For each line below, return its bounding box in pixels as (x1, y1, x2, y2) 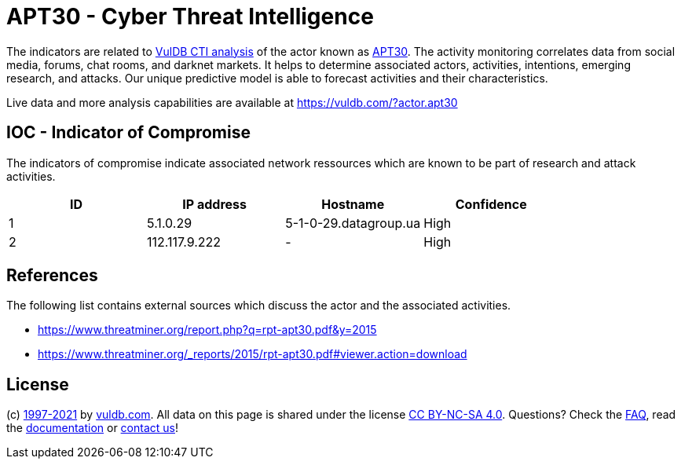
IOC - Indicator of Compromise (6, 123, 251, 143)
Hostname (321, 196, 385, 212)
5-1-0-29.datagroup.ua (285, 214, 421, 231)
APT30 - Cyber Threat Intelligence (6, 3, 374, 30)
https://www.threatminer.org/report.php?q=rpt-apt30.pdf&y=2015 (38, 323, 377, 337)
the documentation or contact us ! (6, 421, 178, 435)
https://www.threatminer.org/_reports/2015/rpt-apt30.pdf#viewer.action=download (38, 347, 467, 361)
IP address (182, 196, 247, 212)
